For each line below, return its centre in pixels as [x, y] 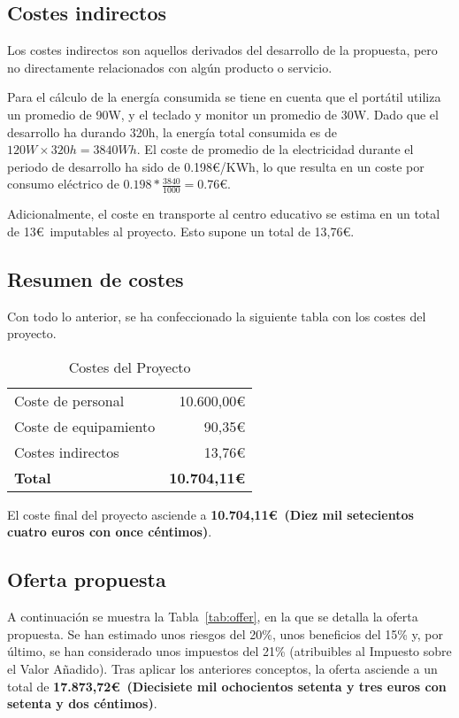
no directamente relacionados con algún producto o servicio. [170, 67]
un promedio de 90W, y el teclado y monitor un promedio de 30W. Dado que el [223, 114]
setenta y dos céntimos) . [82, 703]
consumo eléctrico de [63, 184]
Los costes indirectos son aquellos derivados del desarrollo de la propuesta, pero [222, 50]
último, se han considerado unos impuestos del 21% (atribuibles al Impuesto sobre [229, 651]
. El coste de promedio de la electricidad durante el [275, 149]
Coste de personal [69, 400]
